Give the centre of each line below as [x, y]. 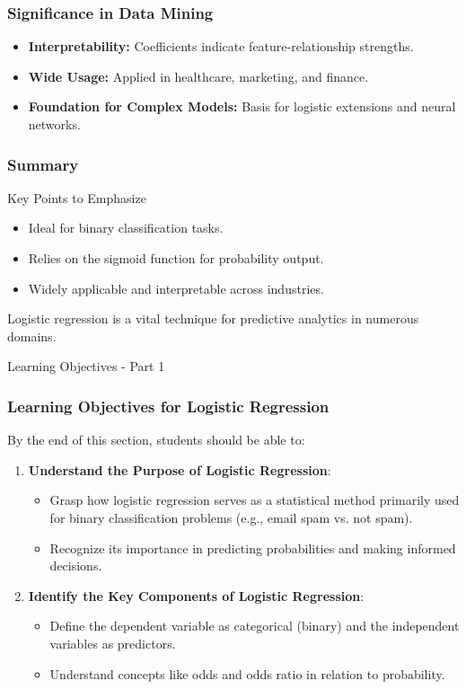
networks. [54, 124]
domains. [32, 336]
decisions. [76, 565]
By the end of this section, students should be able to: [156, 440]
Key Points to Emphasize [77, 197]
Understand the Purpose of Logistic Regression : [180, 469]
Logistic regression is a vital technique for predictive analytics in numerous [213, 318]
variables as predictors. [113, 643]
